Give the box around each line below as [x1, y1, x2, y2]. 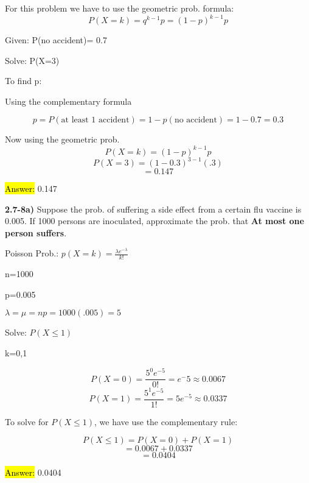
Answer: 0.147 [5, 182, 57, 195]
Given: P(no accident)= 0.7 [5, 33, 107, 46]
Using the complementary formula [5, 94, 132, 107]
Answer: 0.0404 [5, 466, 61, 479]
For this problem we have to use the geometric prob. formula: [5, 2, 234, 14]
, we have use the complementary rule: [94, 415, 238, 428]
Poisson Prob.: [5, 247, 59, 259]
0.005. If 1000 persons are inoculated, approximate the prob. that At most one [5, 214, 304, 227]
